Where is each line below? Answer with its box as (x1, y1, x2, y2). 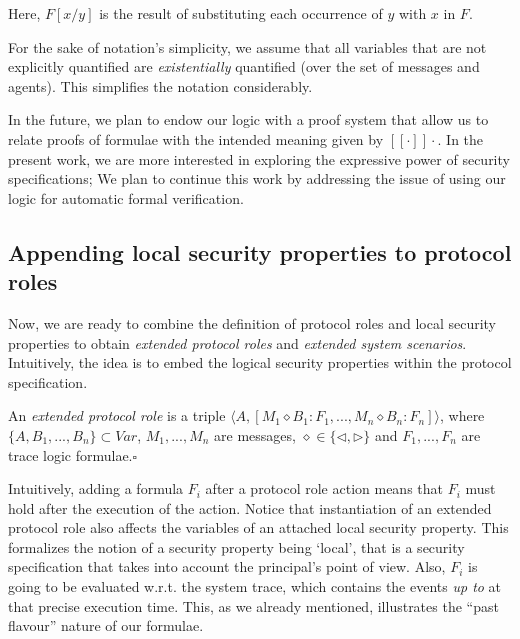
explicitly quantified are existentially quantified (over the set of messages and (8, 56, 480, 77)
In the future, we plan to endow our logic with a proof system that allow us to (8, 109, 489, 130)
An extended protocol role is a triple (8, 405, 226, 426)
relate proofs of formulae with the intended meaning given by (8, 128, 384, 149)
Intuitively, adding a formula (8, 478, 184, 499)
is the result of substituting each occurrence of (99, 3, 383, 23)
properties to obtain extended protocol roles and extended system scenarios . (8, 332, 467, 353)
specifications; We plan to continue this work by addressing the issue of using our (8, 168, 506, 189)
